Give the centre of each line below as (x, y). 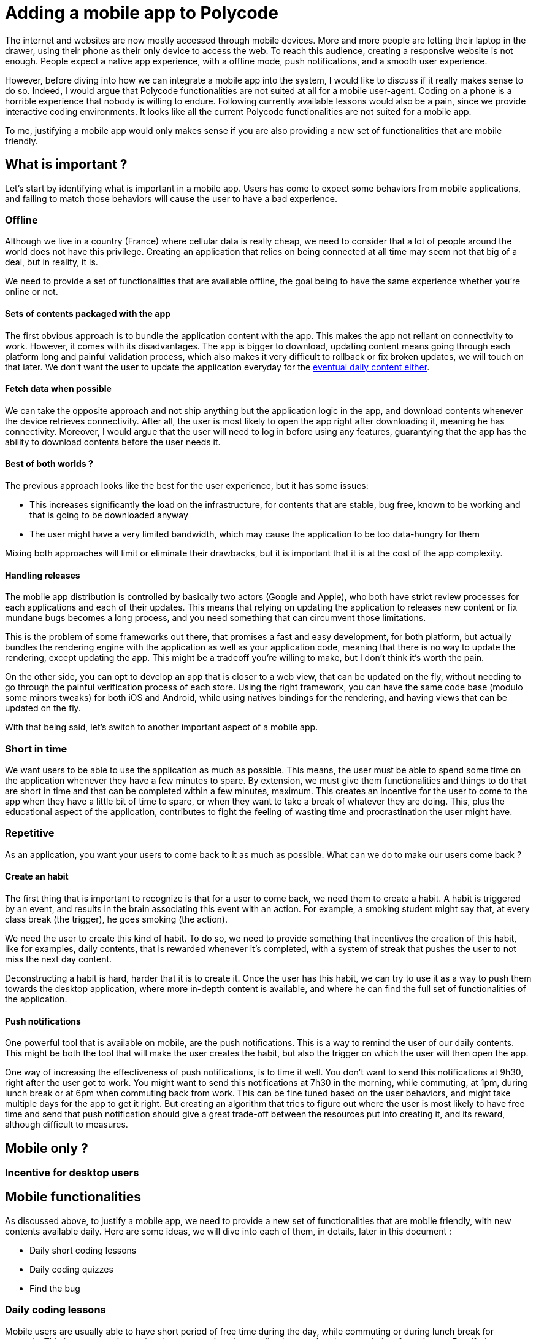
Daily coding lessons (56, 1310)
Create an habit (37, 876)
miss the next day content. (59, 959)
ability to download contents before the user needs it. (113, 442)
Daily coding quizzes (71, 1269)
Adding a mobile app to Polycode (142, 13)
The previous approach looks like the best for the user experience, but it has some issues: (187, 486)
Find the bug (55, 1288)
